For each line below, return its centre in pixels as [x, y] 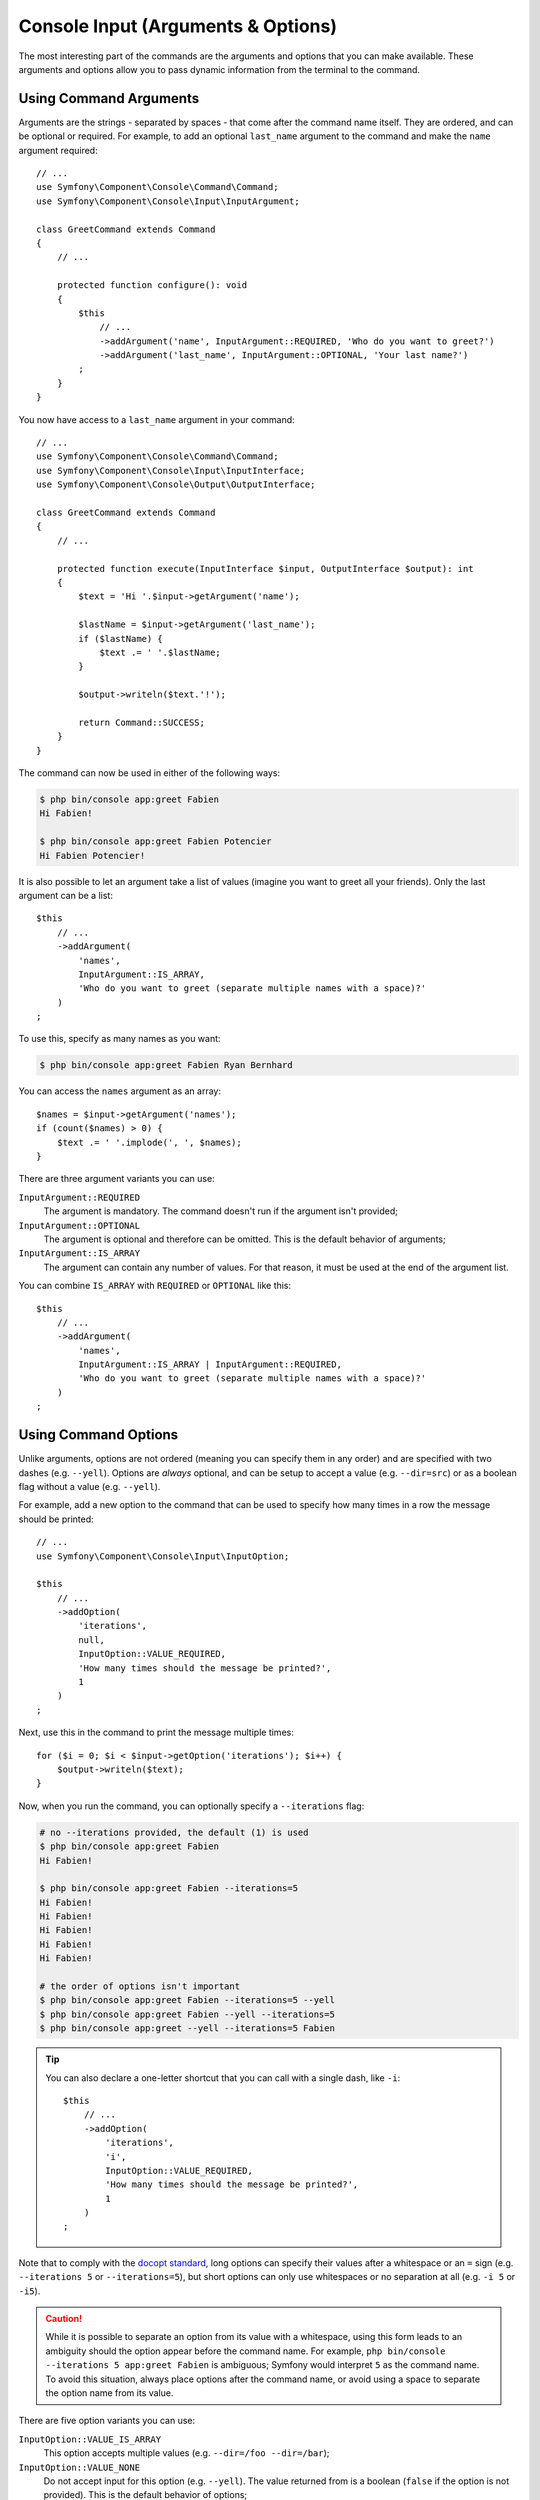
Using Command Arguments [109, 98]
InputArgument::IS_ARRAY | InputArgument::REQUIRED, [210, 1364]
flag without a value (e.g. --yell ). [89, 1486]
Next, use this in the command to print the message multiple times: [156, 1732]
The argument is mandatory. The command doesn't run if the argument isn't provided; [221, 1211]
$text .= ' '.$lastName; [160, 652]
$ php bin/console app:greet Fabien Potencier [155, 841]
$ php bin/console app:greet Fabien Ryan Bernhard [166, 1065]
